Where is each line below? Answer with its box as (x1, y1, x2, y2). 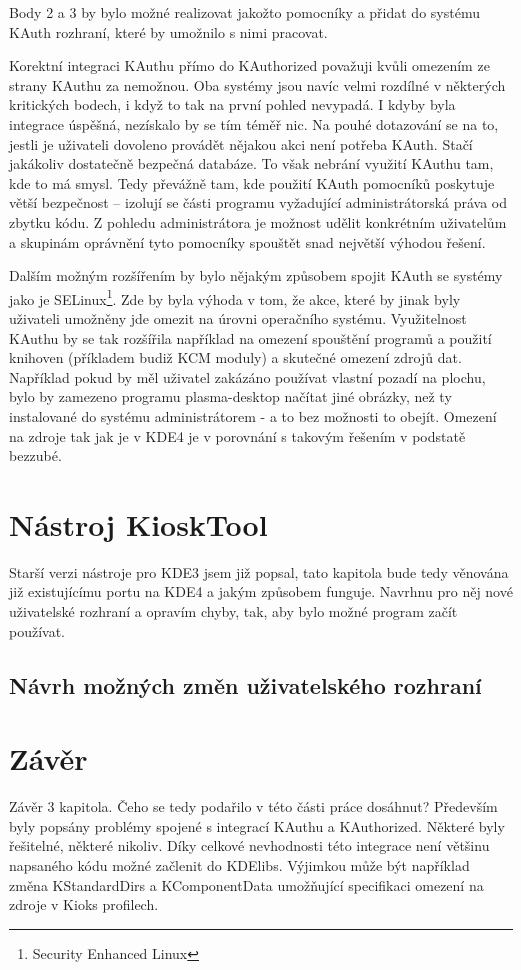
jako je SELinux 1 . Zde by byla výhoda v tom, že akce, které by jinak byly (9, 285, 461, 309)
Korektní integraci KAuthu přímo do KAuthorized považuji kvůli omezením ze (9, 55, 490, 76)
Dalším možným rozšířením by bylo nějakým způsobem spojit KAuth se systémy (9, 265, 503, 286)
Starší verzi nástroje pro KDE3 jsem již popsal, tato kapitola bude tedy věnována (9, 561, 509, 582)
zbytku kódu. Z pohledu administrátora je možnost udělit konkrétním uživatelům (9, 211, 507, 232)
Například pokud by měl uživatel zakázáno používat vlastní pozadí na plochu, (9, 366, 486, 387)
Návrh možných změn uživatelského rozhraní (9, 669, 482, 700)
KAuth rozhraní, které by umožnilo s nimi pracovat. (9, 21, 328, 42)
